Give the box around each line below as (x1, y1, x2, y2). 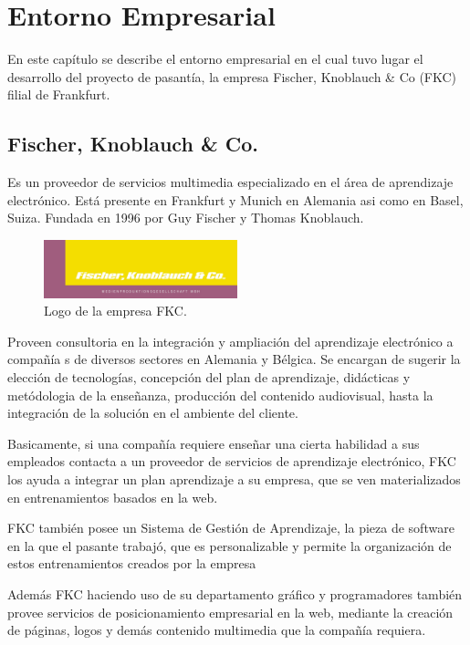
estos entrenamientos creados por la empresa (7, 554, 256, 573)
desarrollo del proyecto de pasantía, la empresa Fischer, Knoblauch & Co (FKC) (7, 67, 457, 86)
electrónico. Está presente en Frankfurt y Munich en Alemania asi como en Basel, (7, 190, 464, 209)
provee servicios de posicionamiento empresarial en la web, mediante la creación (7, 602, 454, 621)
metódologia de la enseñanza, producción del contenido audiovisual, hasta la (7, 385, 433, 404)
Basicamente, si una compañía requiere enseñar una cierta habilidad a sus (7, 433, 420, 453)
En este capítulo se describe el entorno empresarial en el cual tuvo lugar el (7, 49, 423, 68)
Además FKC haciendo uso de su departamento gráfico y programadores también (7, 584, 463, 603)
